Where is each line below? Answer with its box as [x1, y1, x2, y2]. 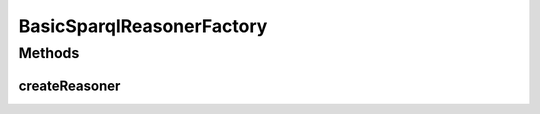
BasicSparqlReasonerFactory [18, 15, 268, 37]
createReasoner [18, 77, 121, 94]
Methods [18, 44, 80, 62]
